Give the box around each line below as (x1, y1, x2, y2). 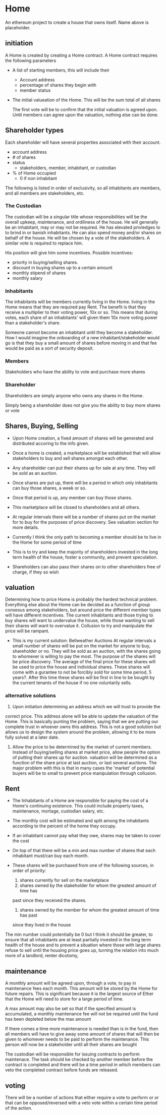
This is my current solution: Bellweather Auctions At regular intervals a (12, 638, 156, 644)
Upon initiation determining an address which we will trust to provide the (12, 703, 161, 709)
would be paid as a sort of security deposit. (5, 345, 94, 351)
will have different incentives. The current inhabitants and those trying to (5, 612, 154, 618)
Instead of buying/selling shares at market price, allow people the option (12, 749, 160, 755)
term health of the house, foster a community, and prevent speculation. (12, 554, 158, 560)
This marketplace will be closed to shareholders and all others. (12, 504, 140, 510)
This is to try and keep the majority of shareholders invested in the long (12, 549, 158, 555)
